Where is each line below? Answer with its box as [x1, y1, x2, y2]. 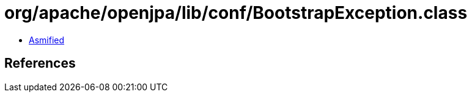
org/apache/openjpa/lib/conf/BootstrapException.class [4, 2, 468, 23]
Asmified [29, 34, 65, 45]
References [4, 56, 76, 71]
